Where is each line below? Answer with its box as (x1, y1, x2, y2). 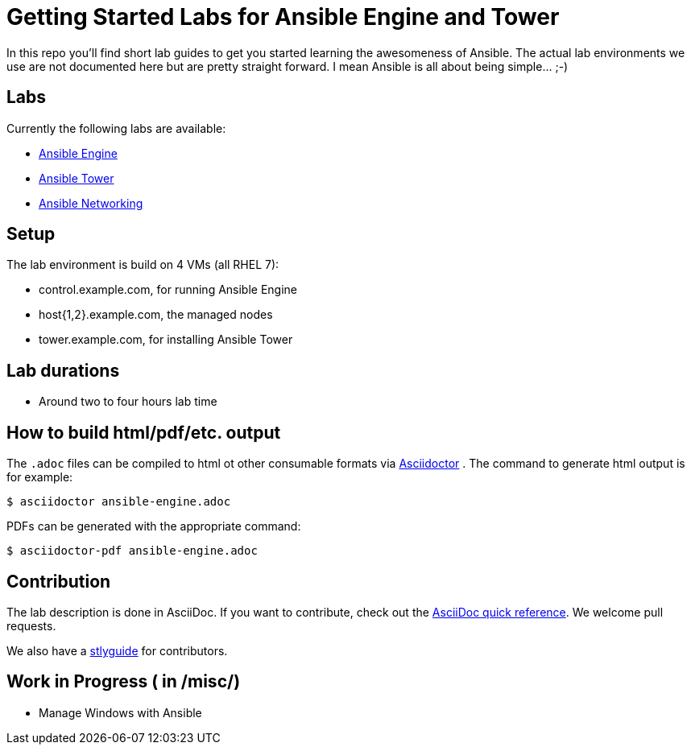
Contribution (6, 571, 111, 592)
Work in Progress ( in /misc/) (6, 671, 241, 692)
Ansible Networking (39, 196, 143, 210)
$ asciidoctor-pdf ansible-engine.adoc (6, 544, 258, 558)
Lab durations (6, 360, 120, 381)
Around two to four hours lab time (39, 394, 217, 409)
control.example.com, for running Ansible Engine (39, 283, 298, 297)
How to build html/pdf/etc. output (6, 422, 281, 443)
